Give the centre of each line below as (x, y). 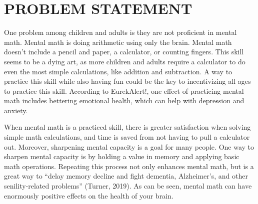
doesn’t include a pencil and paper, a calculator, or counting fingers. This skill (124, 52)
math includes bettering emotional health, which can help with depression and (124, 101)
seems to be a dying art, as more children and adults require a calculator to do (125, 61)
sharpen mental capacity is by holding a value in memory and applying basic (122, 156)
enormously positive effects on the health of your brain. (89, 195)
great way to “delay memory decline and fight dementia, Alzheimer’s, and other (126, 176)
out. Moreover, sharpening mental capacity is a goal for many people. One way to (129, 146)
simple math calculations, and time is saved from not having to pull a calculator (127, 137)
